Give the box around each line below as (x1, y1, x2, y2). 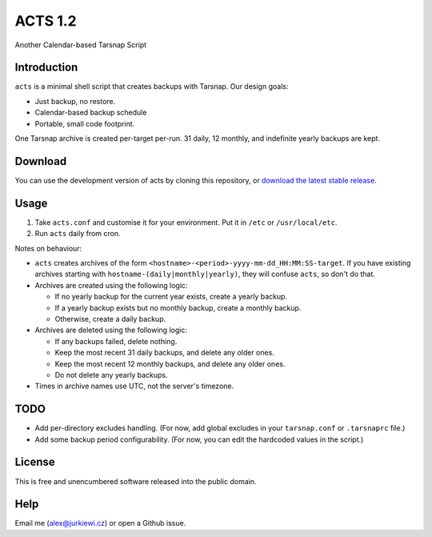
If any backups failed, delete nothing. (54, 336, 178, 346)
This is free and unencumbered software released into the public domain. (14, 476, 257, 486)
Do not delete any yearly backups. (54, 370, 168, 379)
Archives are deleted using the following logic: (34, 325, 188, 335)
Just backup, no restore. (34, 96, 116, 106)
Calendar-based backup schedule (34, 108, 147, 118)
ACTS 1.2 (14, 12, 78, 30)
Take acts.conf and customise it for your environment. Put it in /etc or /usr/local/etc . (34, 217, 338, 227)
